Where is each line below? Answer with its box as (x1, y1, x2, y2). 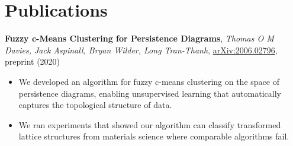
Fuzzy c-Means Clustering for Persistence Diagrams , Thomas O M (5, 32, 274, 45)
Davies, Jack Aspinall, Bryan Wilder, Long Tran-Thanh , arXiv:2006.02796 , (5, 43, 278, 56)
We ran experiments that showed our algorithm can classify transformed (18, 118, 281, 131)
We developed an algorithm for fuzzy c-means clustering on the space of (18, 75, 279, 87)
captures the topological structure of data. (18, 99, 172, 111)
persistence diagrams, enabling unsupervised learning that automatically (18, 87, 281, 99)
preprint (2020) (5, 55, 60, 68)
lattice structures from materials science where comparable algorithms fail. (18, 130, 289, 142)
